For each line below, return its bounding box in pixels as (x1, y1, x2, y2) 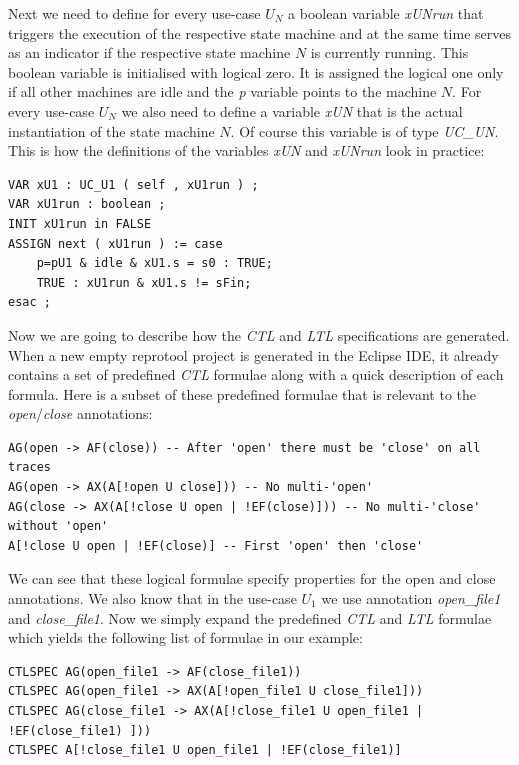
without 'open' (8, 519, 109, 534)
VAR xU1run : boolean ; (8, 197, 166, 212)
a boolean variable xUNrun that (288, 3, 484, 23)
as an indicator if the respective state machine (8, 42, 291, 63)
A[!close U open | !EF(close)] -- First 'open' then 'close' (8, 538, 424, 553)
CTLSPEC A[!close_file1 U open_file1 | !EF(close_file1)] (8, 743, 402, 758)
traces (8, 460, 51, 475)
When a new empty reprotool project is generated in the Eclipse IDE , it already (8, 344, 499, 365)
